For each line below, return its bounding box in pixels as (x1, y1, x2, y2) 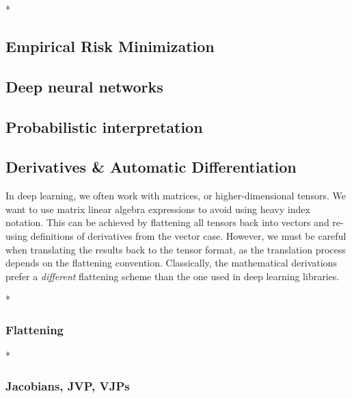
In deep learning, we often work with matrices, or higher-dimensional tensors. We (5, 188, 346, 203)
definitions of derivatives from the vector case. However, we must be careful (30, 228, 347, 242)
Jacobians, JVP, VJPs (5, 377, 130, 394)
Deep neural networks (5, 75, 163, 97)
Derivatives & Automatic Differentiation (5, 156, 297, 177)
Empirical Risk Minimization (5, 35, 215, 56)
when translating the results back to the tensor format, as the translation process (5, 242, 346, 256)
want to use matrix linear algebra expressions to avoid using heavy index (5, 201, 310, 216)
